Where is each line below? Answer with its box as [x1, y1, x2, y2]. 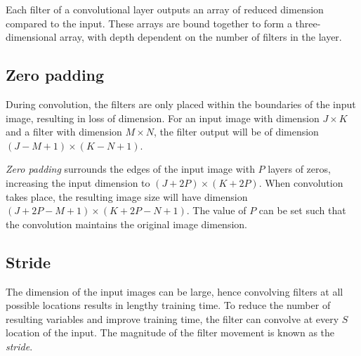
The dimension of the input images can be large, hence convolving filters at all [6, 284, 343, 298]
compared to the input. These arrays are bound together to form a [6, 15, 292, 30]
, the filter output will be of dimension [153, 124, 319, 139]
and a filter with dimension [6, 124, 122, 139]
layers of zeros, [268, 161, 331, 176]
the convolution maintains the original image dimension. [6, 216, 247, 231]
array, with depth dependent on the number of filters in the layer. [60, 29, 342, 44]
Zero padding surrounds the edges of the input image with [6, 161, 255, 176]
